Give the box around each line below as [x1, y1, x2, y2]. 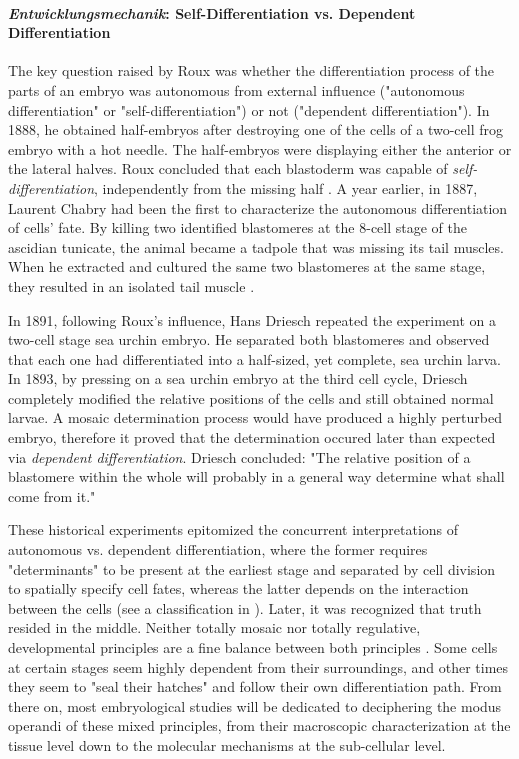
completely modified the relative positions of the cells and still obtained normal [8, 387, 494, 408]
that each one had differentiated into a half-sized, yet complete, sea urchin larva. [8, 348, 501, 369]
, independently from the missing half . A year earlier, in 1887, [94, 177, 478, 198]
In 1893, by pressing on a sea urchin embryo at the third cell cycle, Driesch [8, 368, 468, 389]
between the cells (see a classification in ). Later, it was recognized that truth [8, 597, 482, 618]
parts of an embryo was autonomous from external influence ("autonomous [8, 79, 465, 100]
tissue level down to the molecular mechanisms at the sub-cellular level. [8, 734, 446, 755]
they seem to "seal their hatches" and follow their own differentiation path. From [8, 676, 502, 697]
